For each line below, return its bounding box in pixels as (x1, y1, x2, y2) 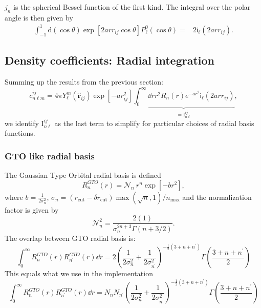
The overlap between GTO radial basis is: (5, 233, 136, 243)
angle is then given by (5, 12, 73, 23)
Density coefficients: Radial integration (5, 52, 215, 68)
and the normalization (182, 191, 252, 202)
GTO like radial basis (5, 149, 95, 162)
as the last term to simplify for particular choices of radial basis (54, 117, 254, 128)
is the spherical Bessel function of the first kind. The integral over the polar (13, 2, 251, 12)
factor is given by (5, 204, 59, 215)
